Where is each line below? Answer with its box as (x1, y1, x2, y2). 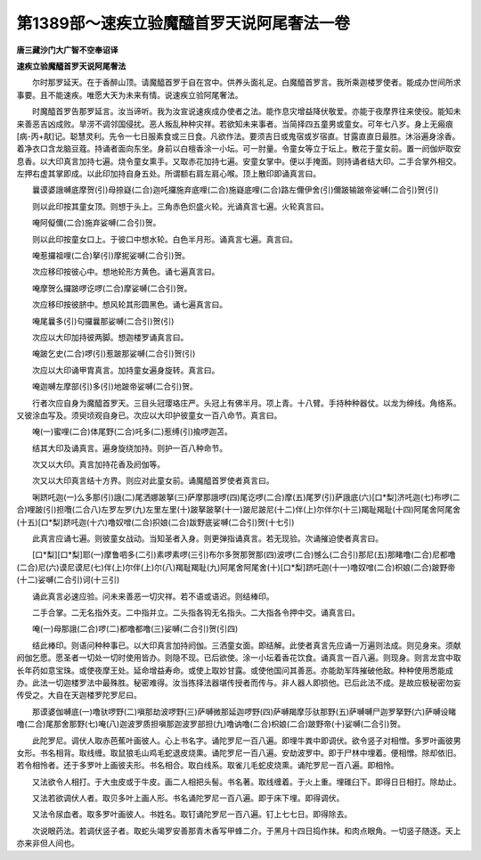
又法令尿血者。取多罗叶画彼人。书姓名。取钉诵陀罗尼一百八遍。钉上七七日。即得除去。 (31, 809, 352, 820)
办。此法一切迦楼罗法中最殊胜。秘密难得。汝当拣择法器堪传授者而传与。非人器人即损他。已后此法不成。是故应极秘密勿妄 (16, 677, 461, 688)
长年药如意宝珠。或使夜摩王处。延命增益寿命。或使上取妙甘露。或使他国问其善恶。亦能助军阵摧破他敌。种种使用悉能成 (16, 665, 453, 676)
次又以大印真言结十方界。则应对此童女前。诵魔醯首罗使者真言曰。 (31, 475, 274, 486)
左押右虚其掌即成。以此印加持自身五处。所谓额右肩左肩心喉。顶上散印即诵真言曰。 (16, 168, 321, 179)
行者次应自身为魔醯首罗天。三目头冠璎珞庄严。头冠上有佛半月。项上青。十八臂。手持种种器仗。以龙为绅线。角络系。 (31, 397, 461, 408)
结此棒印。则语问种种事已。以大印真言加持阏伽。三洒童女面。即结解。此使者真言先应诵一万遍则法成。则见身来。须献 (31, 640, 461, 651)
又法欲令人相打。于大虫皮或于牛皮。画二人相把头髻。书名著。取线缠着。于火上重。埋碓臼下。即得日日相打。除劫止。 (31, 776, 461, 787)
